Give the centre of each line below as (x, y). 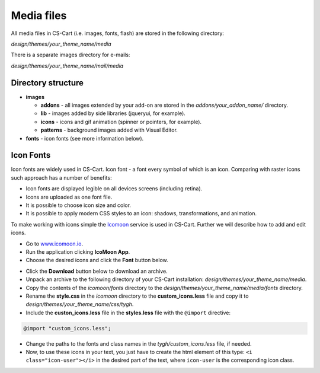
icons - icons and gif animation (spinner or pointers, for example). (121, 122)
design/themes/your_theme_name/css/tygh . (80, 304)
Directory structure (47, 83)
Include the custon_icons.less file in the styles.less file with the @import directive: (128, 313)
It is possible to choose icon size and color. (79, 205)
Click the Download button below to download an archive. (97, 271)
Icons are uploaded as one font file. (69, 197)
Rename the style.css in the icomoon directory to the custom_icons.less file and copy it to (137, 296)
